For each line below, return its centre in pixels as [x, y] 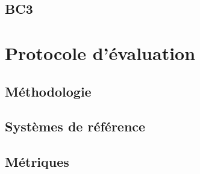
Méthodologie [48, 91]
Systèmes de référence [75, 126]
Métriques [37, 162]
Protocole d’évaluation [100, 52]
